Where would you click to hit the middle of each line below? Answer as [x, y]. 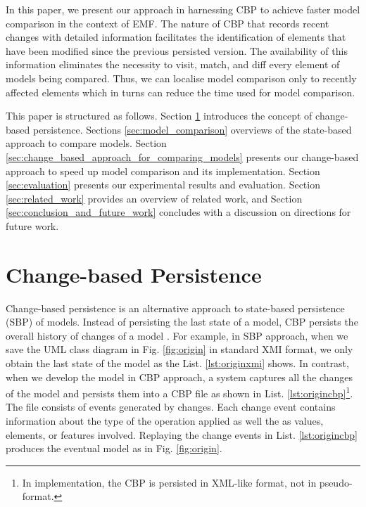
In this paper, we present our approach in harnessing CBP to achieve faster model [183, 9]
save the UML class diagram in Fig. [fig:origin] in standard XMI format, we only [179, 349]
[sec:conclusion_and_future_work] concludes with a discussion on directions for [178, 212]
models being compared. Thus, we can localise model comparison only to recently [181, 78]
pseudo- [336, 482]
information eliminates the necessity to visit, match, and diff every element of [173, 64]
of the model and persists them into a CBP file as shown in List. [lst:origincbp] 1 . [179, 392]
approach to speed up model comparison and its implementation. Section [163, 171]
